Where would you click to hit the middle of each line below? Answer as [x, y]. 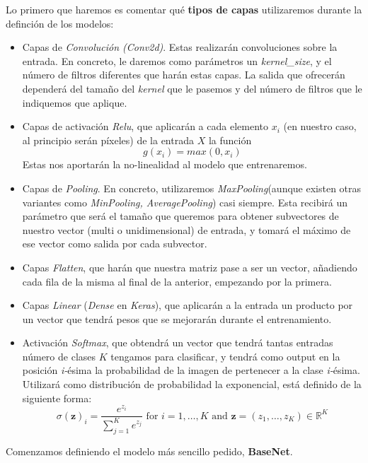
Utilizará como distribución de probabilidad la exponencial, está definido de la [192, 384]
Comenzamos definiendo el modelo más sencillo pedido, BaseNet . [149, 451]
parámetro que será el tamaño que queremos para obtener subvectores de [180, 216]
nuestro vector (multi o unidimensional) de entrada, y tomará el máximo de [186, 229]
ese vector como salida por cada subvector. [115, 244]
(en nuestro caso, [320, 126]
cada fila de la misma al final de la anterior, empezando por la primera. [177, 281]
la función [230, 140]
